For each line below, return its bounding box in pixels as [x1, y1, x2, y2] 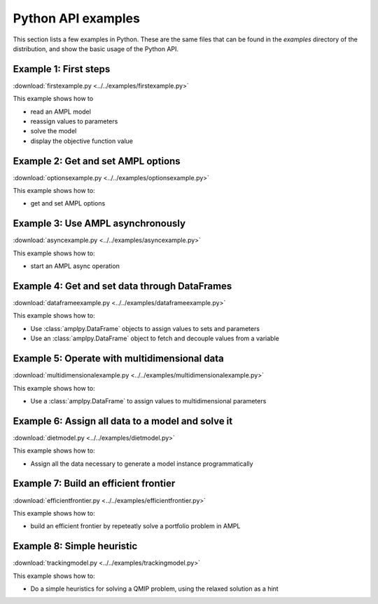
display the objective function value [30, 137, 133, 145]
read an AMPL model [30, 107, 91, 116]
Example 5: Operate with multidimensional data [13, 353, 224, 365]
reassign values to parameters [30, 117, 118, 126]
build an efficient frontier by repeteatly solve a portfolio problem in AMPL [30, 522, 241, 530]
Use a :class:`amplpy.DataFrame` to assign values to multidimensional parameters [30, 396, 267, 405]
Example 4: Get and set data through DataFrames [13, 280, 232, 292]
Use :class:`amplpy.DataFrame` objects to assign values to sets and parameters [30, 324, 260, 333]
